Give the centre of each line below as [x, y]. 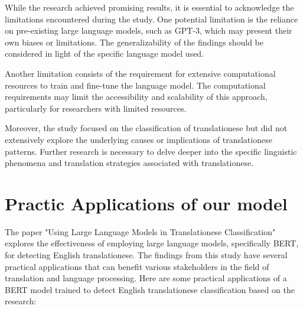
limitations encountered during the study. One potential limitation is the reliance [151, 19]
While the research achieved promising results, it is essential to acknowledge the [149, 7]
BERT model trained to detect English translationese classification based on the [150, 289]
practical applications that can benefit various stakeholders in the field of [137, 266]
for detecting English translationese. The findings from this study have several [146, 255]
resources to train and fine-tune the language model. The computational [135, 85]
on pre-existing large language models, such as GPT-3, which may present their [149, 30]
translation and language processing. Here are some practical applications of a [146, 278]
